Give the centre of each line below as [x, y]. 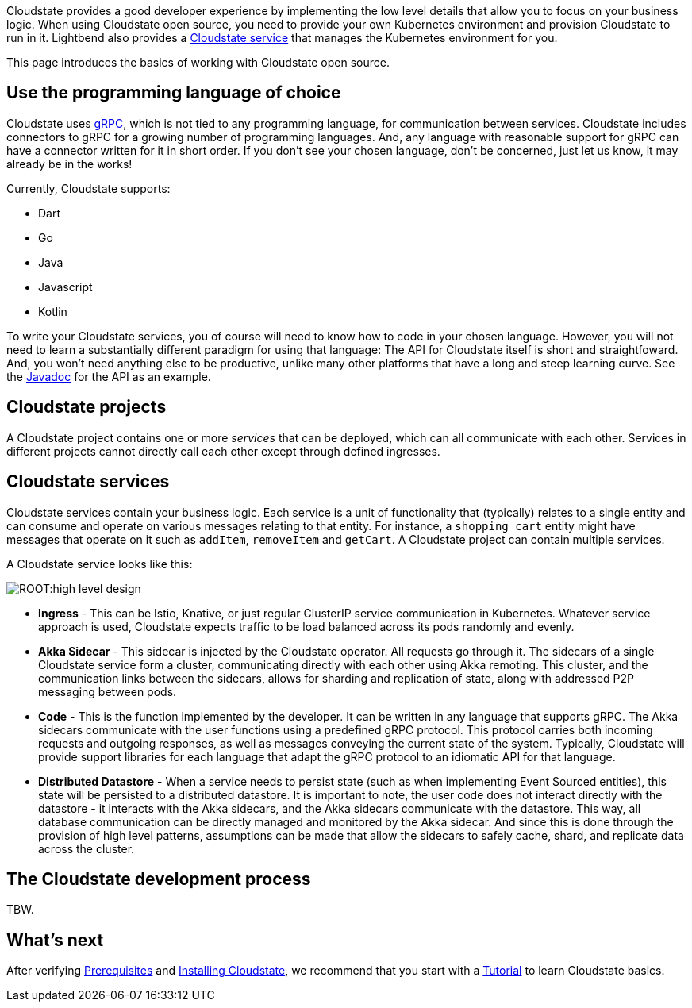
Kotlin [53, 311]
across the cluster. [86, 848]
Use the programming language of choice [174, 93]
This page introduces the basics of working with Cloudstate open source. [198, 62]
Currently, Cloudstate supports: [88, 188]
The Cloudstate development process [159, 879]
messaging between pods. [108, 691]
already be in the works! [69, 164]
